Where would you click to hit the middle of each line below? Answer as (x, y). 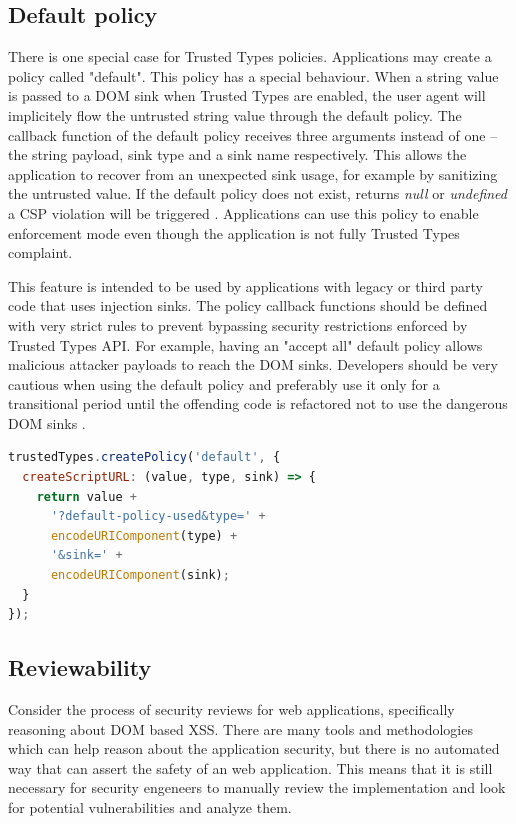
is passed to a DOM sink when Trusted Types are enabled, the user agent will (247, 95)
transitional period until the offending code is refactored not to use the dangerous (258, 403)
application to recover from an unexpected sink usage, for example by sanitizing (253, 173)
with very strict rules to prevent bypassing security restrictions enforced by (238, 324)
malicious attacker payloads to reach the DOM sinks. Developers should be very (253, 364)
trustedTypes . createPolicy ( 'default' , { (144, 457)
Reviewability (80, 667)
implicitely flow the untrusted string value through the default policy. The (235, 114)
